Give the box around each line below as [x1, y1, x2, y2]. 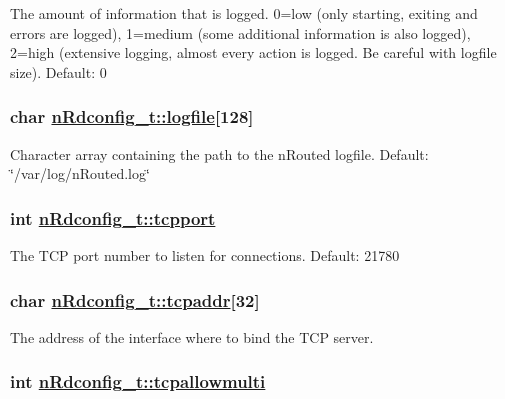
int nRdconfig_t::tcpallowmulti [10, 369, 266, 394]
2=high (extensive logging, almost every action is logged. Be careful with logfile [10, 42, 497, 63]
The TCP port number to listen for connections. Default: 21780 [10, 245, 400, 265]
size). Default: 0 [10, 61, 107, 82]
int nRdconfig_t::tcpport [10, 205, 216, 230]
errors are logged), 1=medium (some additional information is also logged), [10, 22, 471, 43]
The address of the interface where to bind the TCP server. [10, 326, 374, 347]
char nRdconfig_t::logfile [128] [10, 104, 254, 129]
